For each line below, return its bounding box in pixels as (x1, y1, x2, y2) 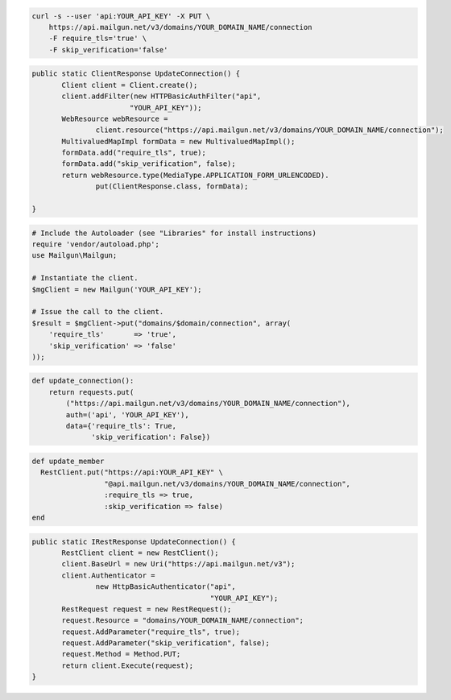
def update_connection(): (31, 376, 134, 386)
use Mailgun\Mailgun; (31, 251, 118, 260)
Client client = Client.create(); (61, 81, 198, 89)
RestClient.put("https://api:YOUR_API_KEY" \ (40, 468, 223, 477)
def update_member (31, 457, 105, 466)
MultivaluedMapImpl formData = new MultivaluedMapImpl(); (61, 137, 296, 146)
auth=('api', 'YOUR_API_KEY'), (65, 410, 189, 419)
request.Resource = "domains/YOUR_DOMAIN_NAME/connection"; (61, 616, 304, 625)
